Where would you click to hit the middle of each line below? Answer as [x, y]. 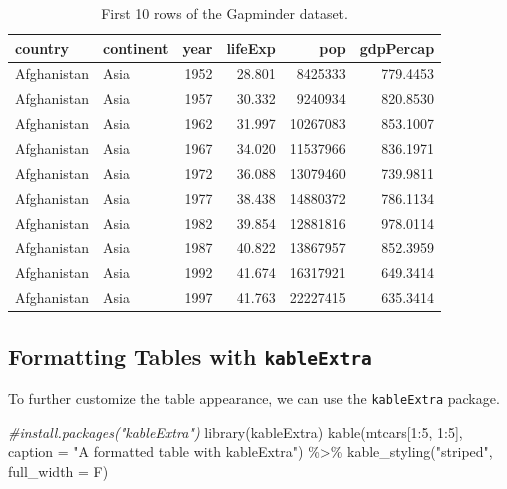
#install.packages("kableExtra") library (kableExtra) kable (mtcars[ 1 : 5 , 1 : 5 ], [235, 431]
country [42, 47]
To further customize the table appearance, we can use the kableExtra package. [254, 397]
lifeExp [251, 47]
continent [136, 47]
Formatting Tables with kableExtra [190, 355]
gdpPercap [397, 47]
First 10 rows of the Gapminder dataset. [224, 13]
